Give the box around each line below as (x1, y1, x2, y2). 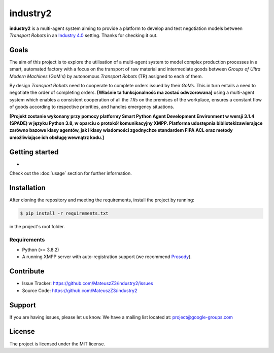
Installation (9, 183, 46, 192)
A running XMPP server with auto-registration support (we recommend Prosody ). (22, 254, 192, 260)
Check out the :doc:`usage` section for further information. (9, 170, 132, 176)
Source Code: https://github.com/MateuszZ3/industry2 (22, 287, 138, 294)
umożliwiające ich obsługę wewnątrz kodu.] (9, 134, 105, 140)
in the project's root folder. (9, 223, 65, 229)
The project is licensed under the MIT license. (9, 340, 106, 347)
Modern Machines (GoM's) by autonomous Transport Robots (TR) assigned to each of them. (9, 73, 203, 79)
